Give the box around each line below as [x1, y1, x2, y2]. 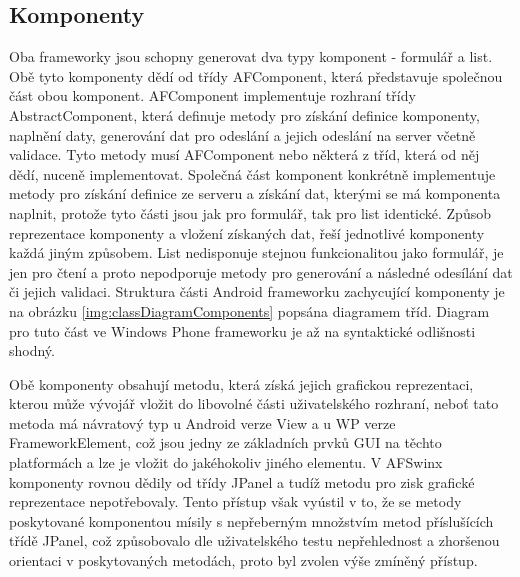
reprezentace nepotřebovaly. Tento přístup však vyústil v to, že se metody [9, 491, 462, 512]
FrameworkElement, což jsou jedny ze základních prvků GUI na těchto [9, 432, 442, 453]
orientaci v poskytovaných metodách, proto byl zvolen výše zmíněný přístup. [9, 550, 478, 571]
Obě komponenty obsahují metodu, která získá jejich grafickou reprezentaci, [9, 373, 474, 394]
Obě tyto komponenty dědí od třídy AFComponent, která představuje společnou [9, 65, 503, 86]
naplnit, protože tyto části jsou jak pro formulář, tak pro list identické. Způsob [9, 202, 491, 223]
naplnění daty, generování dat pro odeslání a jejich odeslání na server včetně [9, 124, 476, 145]
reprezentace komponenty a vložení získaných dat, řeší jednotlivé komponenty [9, 222, 485, 243]
